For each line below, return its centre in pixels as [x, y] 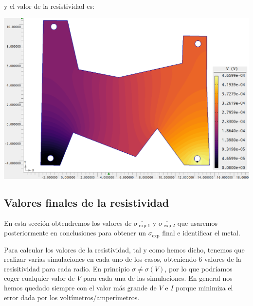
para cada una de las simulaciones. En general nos [158, 278]
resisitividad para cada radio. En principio [67, 268]
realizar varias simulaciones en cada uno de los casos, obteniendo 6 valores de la [123, 259]
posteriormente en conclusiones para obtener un [75, 233]
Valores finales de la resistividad [87, 202]
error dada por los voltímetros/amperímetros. [72, 297]
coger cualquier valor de [39, 278]
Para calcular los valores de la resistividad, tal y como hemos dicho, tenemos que [124, 249]
